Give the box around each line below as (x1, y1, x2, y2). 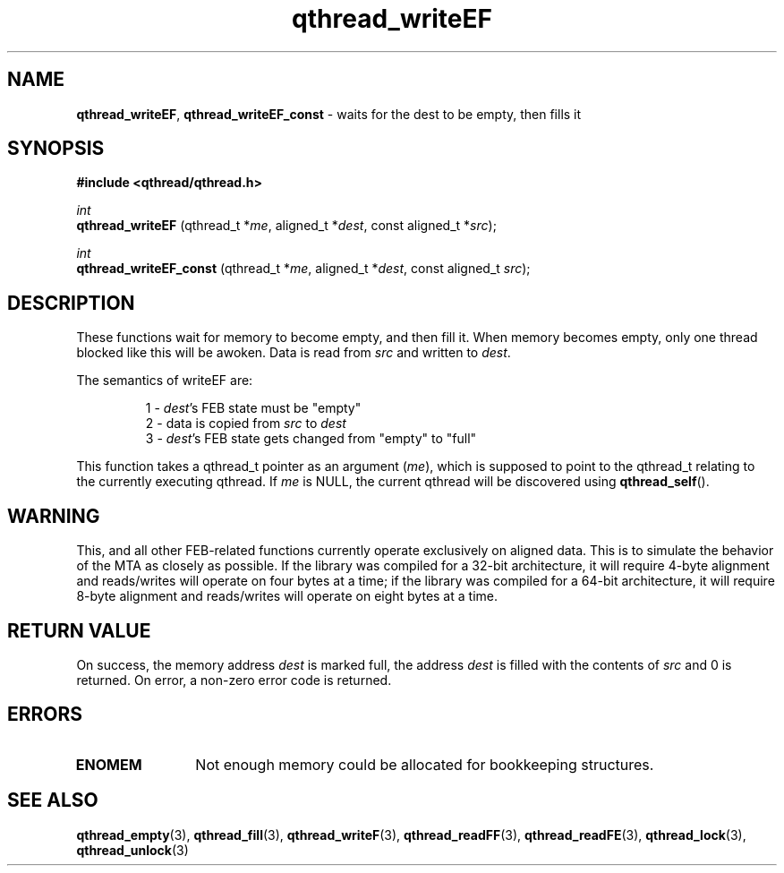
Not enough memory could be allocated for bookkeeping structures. (195, 755, 654, 774)
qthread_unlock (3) (76, 842, 189, 858)
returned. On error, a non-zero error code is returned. (76, 672, 392, 688)
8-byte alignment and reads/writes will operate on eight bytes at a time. (76, 588, 498, 604)
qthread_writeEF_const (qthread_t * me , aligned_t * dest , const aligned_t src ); (76, 261, 531, 277)
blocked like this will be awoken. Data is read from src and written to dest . (76, 345, 511, 361)
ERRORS (7, 703, 83, 726)
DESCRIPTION (7, 291, 135, 314)
